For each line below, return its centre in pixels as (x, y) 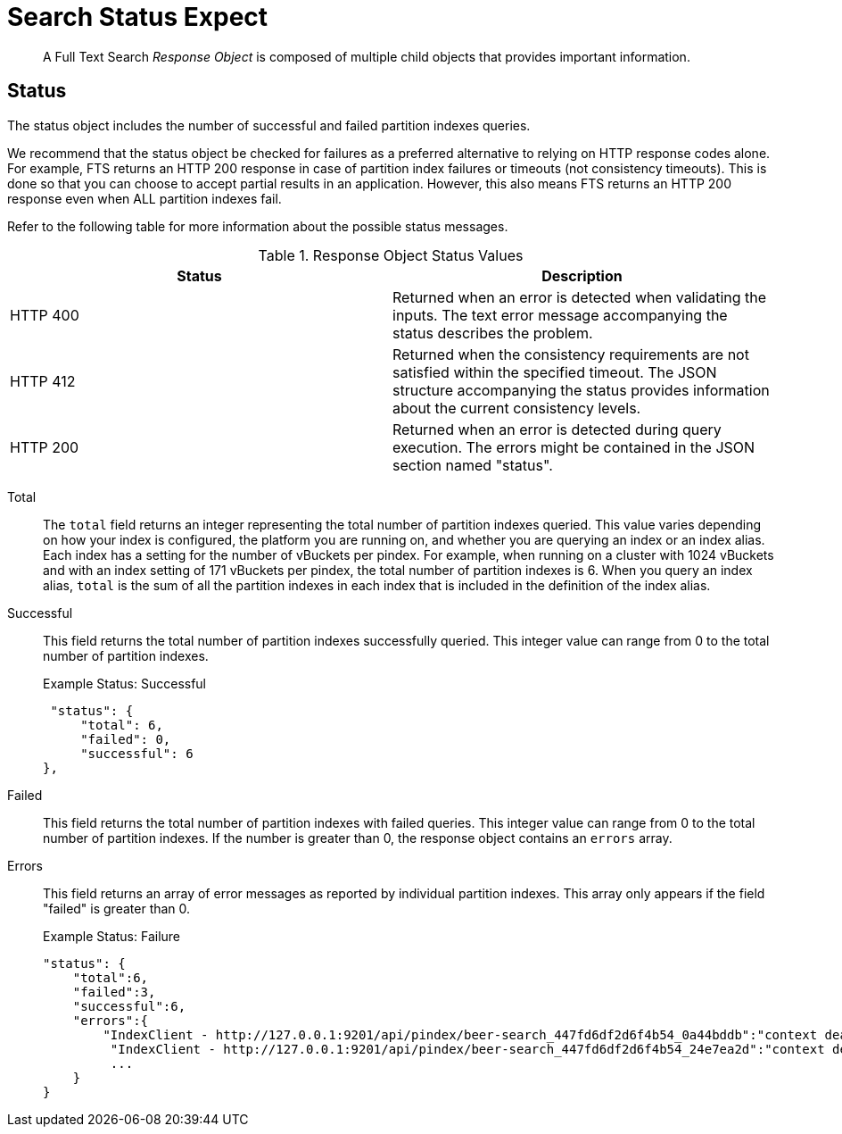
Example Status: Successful (125, 683)
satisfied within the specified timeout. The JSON (555, 372)
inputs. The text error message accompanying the (560, 315)
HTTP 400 (45, 315)
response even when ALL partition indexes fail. (144, 198)
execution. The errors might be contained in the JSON (574, 447)
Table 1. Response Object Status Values (391, 255)
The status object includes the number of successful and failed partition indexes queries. (269, 125)
